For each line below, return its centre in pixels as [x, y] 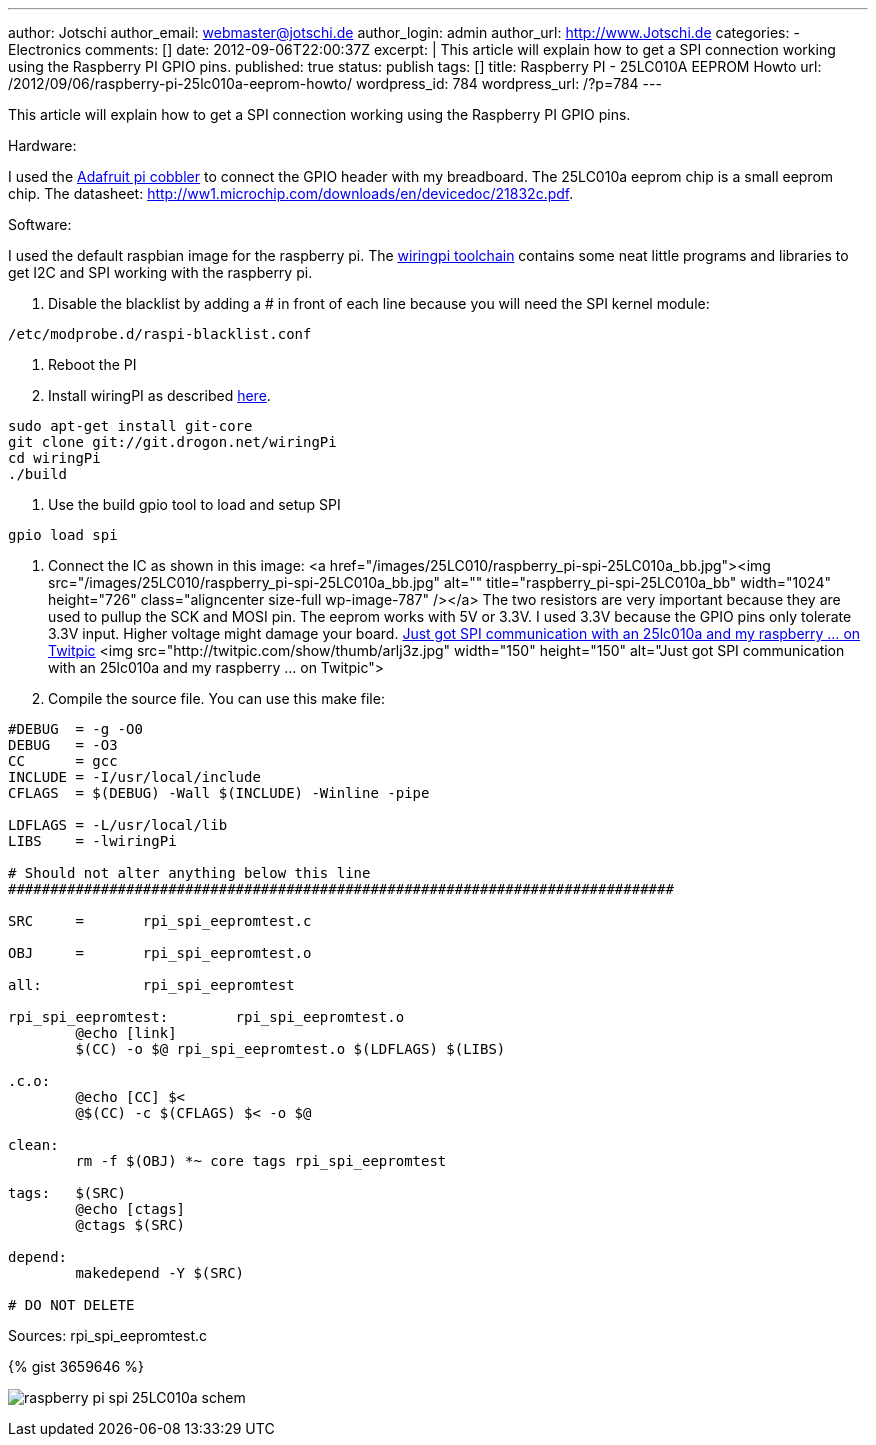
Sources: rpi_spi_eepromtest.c [107, 1335]
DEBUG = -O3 [63, 745]
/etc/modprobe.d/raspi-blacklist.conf [160, 334]
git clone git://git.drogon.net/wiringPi [172, 442]
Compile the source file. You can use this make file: [216, 698]
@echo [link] [126, 1033]
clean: [33, 1145]
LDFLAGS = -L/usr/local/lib [118, 825]
